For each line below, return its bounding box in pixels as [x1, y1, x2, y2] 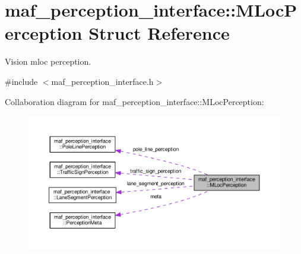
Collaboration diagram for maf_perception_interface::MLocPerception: [5, 95, 264, 107]
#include [5, 75, 38, 87]
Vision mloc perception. [5, 55, 91, 68]
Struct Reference [88, 21, 230, 45]
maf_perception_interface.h [51, 75, 154, 87]
